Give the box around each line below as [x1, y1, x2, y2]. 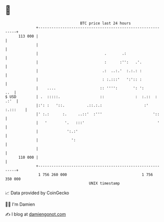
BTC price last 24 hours [80, 21, 131, 26]
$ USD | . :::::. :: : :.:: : [5, 94, 158, 99]
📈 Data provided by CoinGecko [5, 190, 69, 196]
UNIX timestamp [89, 180, 120, 186]
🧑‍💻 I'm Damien [5, 201, 35, 207]
